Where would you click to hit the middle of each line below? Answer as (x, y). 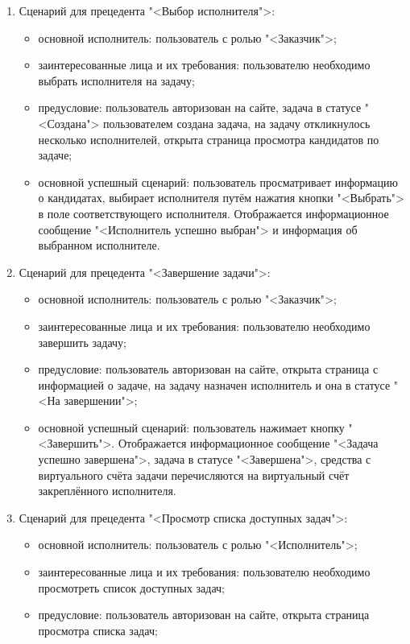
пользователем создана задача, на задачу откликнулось (236, 123)
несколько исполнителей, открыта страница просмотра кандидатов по (209, 139)
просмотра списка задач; (98, 630)
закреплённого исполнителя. (107, 491)
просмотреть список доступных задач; (131, 587)
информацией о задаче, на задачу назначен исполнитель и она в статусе (214, 384)
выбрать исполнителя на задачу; (116, 80)
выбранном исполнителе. (99, 245)
